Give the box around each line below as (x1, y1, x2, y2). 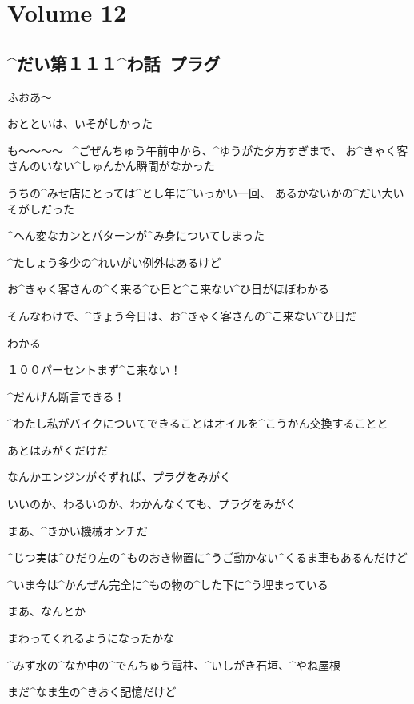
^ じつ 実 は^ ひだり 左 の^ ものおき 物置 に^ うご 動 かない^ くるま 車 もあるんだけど (7, 549, 408, 566)
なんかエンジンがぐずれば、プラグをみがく (7, 468, 231, 485)
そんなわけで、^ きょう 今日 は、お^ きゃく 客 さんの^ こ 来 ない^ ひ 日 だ (7, 307, 356, 324)
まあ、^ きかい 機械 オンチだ (7, 522, 148, 539)
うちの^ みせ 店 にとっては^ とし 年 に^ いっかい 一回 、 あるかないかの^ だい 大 (7, 184, 393, 201)
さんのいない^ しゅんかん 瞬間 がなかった (7, 157, 215, 174)
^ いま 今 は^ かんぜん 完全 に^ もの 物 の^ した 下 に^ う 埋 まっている (7, 575, 328, 592)
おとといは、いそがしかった (7, 115, 153, 132)
